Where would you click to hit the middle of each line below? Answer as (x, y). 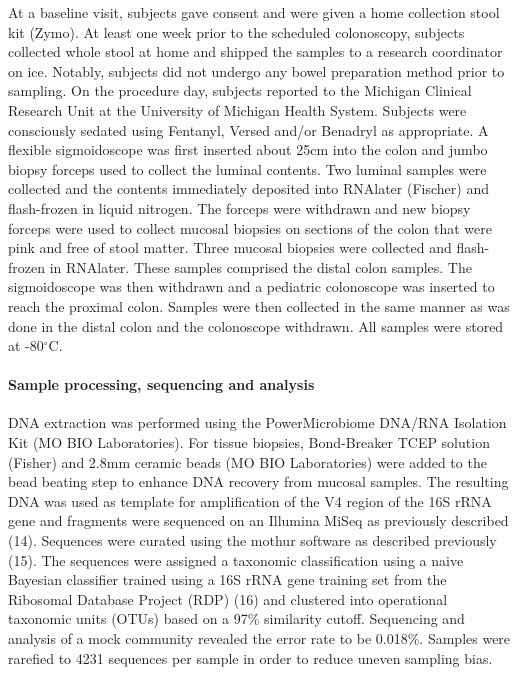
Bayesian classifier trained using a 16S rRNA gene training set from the (227, 579)
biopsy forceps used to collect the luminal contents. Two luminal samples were (247, 168)
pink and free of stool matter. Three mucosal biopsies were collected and (230, 247)
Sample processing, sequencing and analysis (161, 384)
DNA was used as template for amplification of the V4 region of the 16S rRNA (250, 500)
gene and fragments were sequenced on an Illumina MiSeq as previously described (258, 520)
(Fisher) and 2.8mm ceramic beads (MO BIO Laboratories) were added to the (247, 461)
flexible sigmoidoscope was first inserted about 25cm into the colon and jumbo (248, 149)
